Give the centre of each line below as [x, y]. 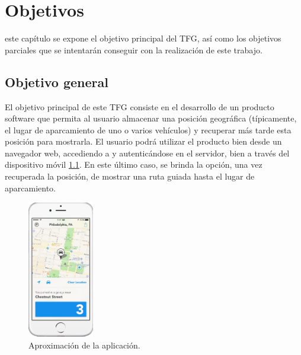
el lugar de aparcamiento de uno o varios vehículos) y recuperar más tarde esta [148, 129]
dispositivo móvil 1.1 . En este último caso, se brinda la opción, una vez [134, 164]
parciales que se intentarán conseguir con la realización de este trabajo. [134, 49]
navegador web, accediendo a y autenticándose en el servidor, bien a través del [147, 153]
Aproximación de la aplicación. [84, 345]
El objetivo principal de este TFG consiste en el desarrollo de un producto [140, 106]
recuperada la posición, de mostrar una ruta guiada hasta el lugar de [130, 176]
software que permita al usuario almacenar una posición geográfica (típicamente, [151, 118]
